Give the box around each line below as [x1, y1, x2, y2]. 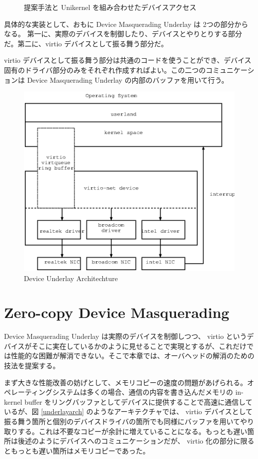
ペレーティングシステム [4, 387, 80, 397]
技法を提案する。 [4, 360, 60, 370]
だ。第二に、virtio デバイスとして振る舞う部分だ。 [4, 38, 168, 48]
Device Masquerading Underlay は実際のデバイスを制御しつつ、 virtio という [4, 331, 247, 341]
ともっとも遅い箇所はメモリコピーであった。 [4, 445, 150, 456]
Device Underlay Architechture [24, 273, 118, 283]
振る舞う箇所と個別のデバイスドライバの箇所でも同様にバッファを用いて [4, 416, 240, 426]
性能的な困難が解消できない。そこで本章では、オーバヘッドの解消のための [10, 350, 255, 361]
